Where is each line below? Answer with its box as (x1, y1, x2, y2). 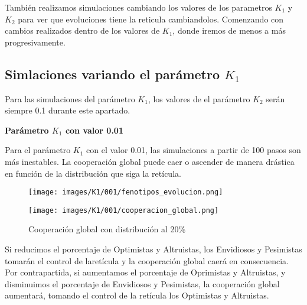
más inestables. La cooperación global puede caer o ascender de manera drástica (5, 155, 295, 167)
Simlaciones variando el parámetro (5, 64, 220, 83)
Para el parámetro (5, 144, 71, 156)
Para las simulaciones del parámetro (5, 92, 135, 105)
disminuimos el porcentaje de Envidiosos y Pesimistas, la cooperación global (5, 277, 280, 290)
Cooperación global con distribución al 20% (28, 223, 186, 235)
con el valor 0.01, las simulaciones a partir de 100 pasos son (86, 144, 301, 156)
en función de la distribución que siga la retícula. (5, 167, 181, 179)
